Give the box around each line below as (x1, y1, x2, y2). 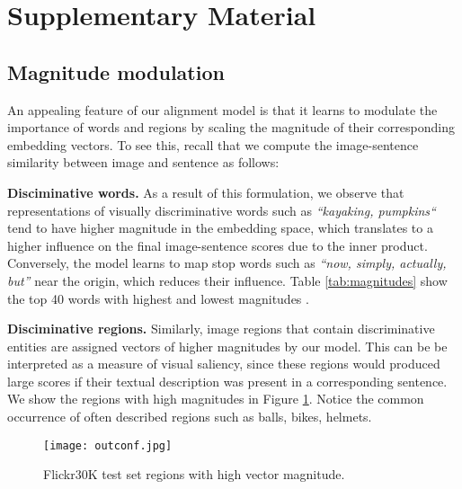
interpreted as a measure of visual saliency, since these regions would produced (7, 354, 440, 373)
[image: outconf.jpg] (43, 439, 173, 452)
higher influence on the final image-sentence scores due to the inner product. (7, 236, 428, 254)
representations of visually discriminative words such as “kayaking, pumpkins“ (7, 200, 436, 219)
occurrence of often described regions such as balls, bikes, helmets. (7, 407, 372, 426)
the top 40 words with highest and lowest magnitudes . (7, 289, 309, 307)
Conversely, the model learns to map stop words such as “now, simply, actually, (7, 253, 447, 272)
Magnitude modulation (7, 58, 225, 85)
